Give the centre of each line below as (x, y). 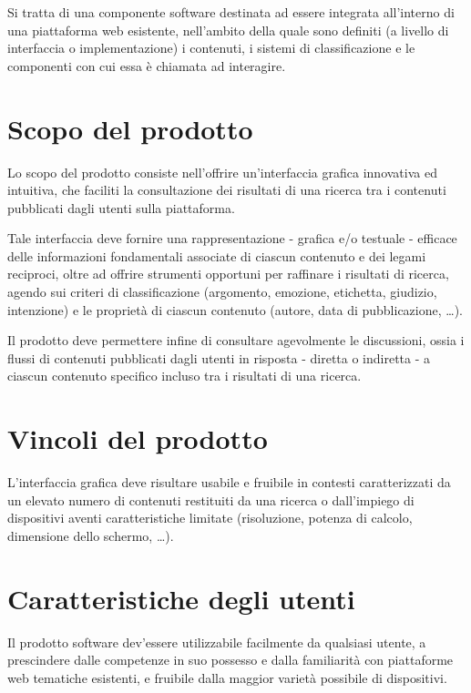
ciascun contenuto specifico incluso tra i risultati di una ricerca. (184, 376)
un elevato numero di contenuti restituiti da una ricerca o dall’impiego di (211, 499)
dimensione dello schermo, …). (91, 535)
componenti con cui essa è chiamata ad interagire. (147, 65)
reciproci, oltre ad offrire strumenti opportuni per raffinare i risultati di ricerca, (228, 274)
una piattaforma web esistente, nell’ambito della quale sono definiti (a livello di (228, 30)
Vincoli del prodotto (138, 438)
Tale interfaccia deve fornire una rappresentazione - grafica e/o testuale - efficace (232, 238)
